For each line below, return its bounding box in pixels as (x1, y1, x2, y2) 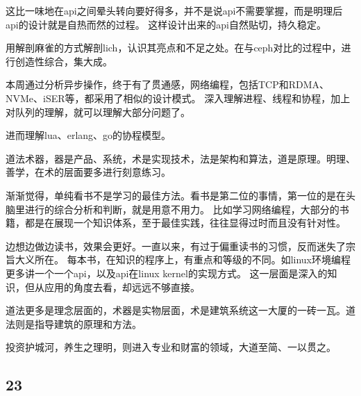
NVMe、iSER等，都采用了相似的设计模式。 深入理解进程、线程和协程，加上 (6, 90, 351, 105)
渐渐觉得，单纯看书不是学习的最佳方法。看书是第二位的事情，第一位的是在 (6, 188, 346, 202)
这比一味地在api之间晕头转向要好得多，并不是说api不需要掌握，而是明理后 (6, 3, 343, 17)
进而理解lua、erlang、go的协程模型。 (6, 128, 171, 142)
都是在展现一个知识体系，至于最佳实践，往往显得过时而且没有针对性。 (24, 215, 346, 230)
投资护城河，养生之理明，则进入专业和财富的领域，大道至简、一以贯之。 (6, 340, 336, 354)
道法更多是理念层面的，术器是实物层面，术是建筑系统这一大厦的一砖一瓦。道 (6, 303, 355, 317)
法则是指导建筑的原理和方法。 (6, 316, 142, 331)
